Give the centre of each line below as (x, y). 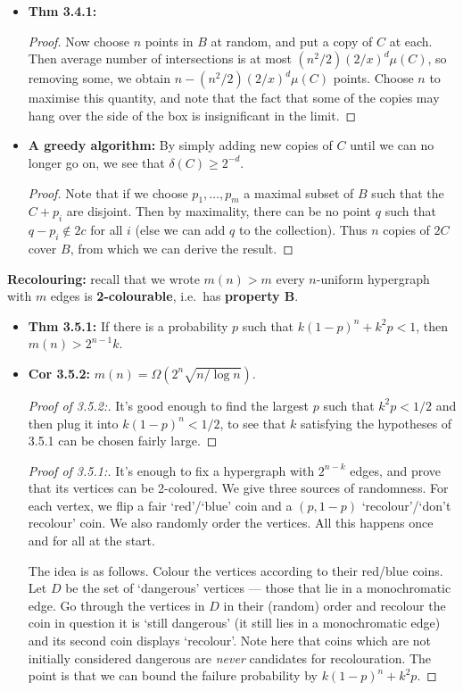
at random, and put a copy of (292, 41)
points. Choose (373, 78)
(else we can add (180, 230)
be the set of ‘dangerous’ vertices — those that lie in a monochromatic (258, 588)
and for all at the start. (91, 541)
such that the (408, 192)
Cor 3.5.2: (59, 373)
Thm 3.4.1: (62, 11)
